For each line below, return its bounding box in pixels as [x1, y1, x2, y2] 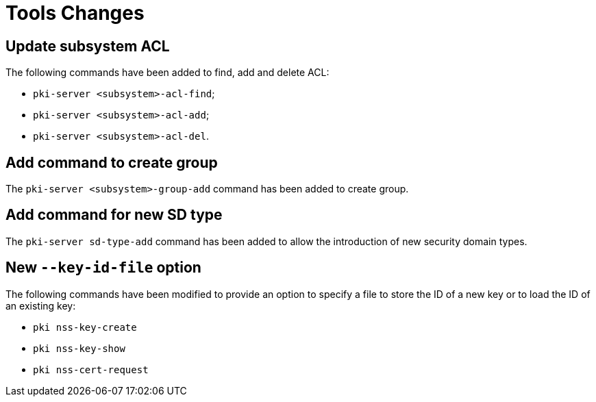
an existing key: [5, 299, 76, 312]
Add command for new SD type [5, 206, 223, 224]
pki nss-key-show [33, 342, 125, 354]
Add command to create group [5, 153, 218, 171]
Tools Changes [5, 1, 145, 25]
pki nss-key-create [33, 321, 137, 333]
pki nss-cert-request [33, 364, 149, 375]
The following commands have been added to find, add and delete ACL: [5, 66, 330, 79]
